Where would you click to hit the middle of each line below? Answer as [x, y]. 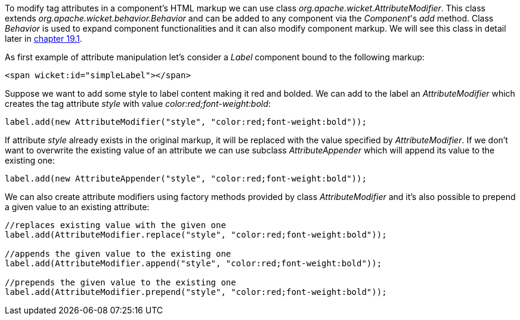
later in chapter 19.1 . [44, 39]
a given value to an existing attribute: [77, 207]
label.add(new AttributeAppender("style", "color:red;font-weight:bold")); [186, 179]
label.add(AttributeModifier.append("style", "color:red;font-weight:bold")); [194, 263]
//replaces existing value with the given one [115, 225]
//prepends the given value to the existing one [120, 282]
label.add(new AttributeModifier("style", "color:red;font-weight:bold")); [186, 122]
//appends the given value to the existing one [118, 254]
